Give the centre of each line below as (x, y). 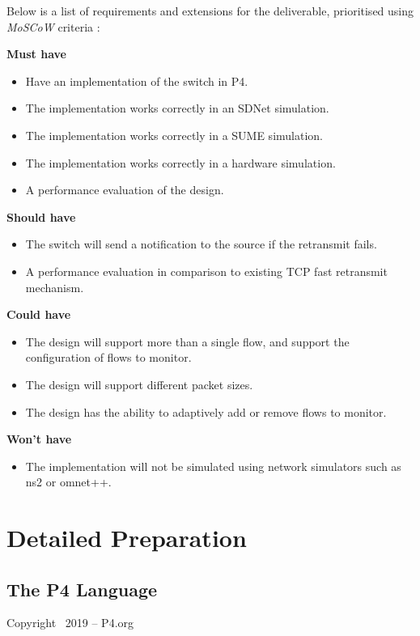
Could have (39, 314)
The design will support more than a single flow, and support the (187, 341)
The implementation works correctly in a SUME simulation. (174, 135)
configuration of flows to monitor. (108, 357)
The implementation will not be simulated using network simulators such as (213, 466)
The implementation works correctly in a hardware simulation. (180, 162)
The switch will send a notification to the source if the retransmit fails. (201, 244)
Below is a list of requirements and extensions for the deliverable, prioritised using (210, 11)
